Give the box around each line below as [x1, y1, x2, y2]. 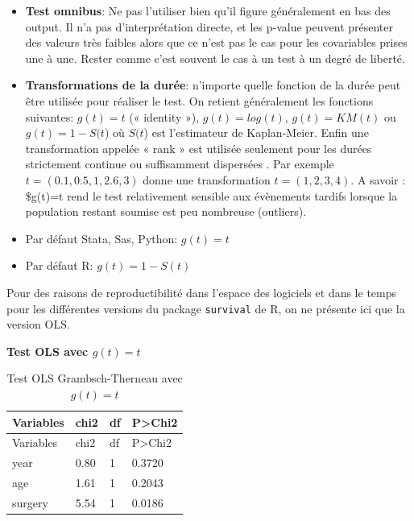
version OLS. [6, 316, 70, 333]
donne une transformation [143, 171, 271, 188]
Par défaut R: [25, 257, 93, 274]
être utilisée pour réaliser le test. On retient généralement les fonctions [25, 92, 374, 109]
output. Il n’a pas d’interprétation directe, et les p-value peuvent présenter [25, 18, 394, 35]
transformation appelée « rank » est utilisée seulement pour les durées [25, 139, 372, 156]
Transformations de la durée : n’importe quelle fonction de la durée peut [25, 76, 401, 93]
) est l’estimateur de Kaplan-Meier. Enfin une [143, 124, 369, 141]
